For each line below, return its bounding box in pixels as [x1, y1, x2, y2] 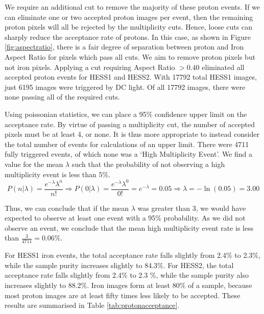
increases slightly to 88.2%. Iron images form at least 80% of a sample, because [5, 280, 252, 291]
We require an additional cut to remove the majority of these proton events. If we [5, 2, 260, 12]
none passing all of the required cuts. [5, 91, 120, 102]
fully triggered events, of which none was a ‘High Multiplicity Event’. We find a [5, 149, 253, 159]
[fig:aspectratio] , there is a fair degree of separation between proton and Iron [5, 41, 244, 52]
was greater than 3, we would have [137, 202, 246, 213]
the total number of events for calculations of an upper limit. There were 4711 [5, 138, 249, 149]
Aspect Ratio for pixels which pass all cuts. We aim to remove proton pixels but [5, 51, 256, 62]
